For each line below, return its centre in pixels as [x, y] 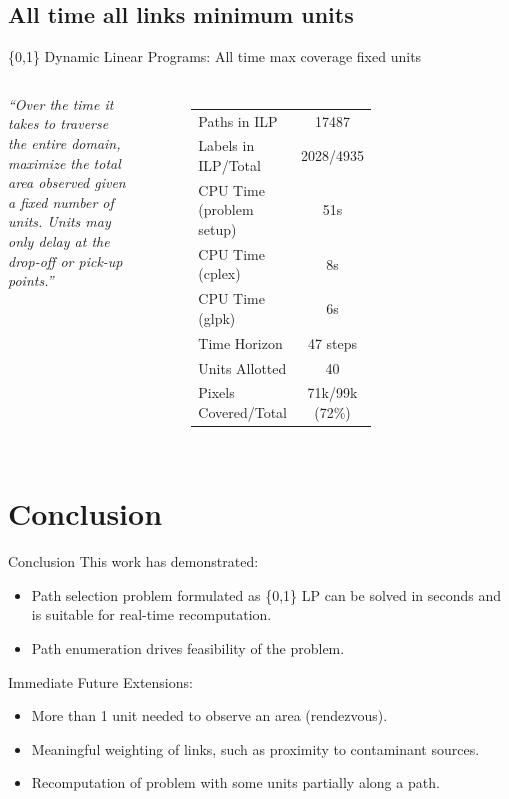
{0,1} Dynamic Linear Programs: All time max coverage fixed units [215, 56]
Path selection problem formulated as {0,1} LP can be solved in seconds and [266, 594]
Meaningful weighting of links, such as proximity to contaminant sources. [255, 748]
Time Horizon [240, 342]
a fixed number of [61, 201]
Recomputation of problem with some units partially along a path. [235, 782]
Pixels [216, 392]
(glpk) [217, 317]
